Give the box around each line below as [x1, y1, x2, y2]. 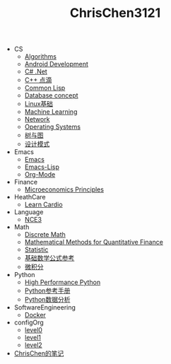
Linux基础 [24, 100, 54, 108]
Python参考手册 [24, 286, 71, 295]
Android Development [24, 60, 88, 69]
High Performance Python [24, 278, 101, 287]
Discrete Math [24, 230, 66, 239]
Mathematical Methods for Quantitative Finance [24, 238, 164, 247]
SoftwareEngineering [13, 303, 76, 312]
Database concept [24, 91, 79, 100]
